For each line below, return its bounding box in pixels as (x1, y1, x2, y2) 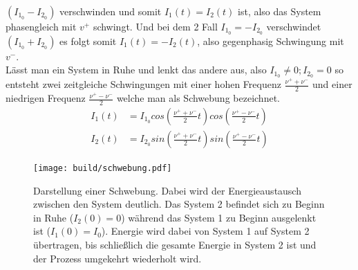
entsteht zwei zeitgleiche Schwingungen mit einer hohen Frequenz (6, 77, 281, 91)
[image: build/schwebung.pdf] (33, 163, 172, 174)
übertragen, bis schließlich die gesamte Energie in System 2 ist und (33, 237, 317, 252)
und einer (312, 77, 352, 91)
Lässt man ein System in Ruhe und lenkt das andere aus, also (6, 62, 267, 77)
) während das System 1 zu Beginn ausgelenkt (121, 210, 317, 224)
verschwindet (266, 19, 321, 33)
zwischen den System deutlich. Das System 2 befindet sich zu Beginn (33, 197, 325, 211)
